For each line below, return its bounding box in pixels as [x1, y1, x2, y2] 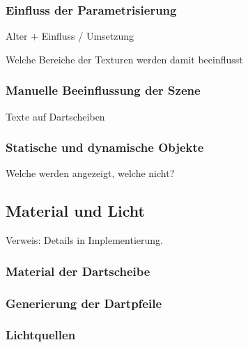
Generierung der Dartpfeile [6, 294, 162, 311]
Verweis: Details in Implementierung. [6, 233, 163, 247]
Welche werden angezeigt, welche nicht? [6, 166, 175, 180]
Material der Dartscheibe [6, 262, 150, 279]
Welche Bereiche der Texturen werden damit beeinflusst [6, 52, 243, 66]
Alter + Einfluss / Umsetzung [6, 29, 134, 43]
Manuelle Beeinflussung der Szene [6, 82, 201, 99]
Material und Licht [6, 200, 145, 222]
